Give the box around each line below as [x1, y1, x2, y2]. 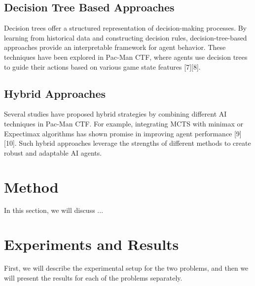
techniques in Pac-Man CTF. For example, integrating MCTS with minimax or [4, 118, 243, 128]
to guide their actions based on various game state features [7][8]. [4, 61, 201, 72]
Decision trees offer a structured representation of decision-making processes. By [4, 23, 247, 33]
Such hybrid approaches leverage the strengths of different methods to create [19, 138, 251, 148]
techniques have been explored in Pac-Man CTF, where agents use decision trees [4, 51, 248, 62]
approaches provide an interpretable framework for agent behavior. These [4, 42, 226, 52]
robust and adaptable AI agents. [4, 147, 102, 158]
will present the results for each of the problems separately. [4, 272, 182, 283]
